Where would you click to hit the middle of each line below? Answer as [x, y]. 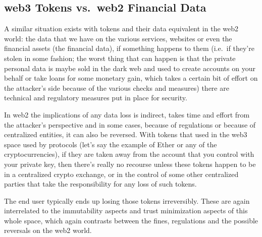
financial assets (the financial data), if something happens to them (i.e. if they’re [129, 48]
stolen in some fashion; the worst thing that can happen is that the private [120, 58]
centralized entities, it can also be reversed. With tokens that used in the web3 [126, 134]
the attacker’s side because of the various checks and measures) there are [117, 87]
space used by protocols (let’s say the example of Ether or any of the [111, 144]
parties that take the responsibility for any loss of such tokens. [100, 184]
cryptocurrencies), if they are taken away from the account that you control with [129, 154]
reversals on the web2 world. [48, 230]
